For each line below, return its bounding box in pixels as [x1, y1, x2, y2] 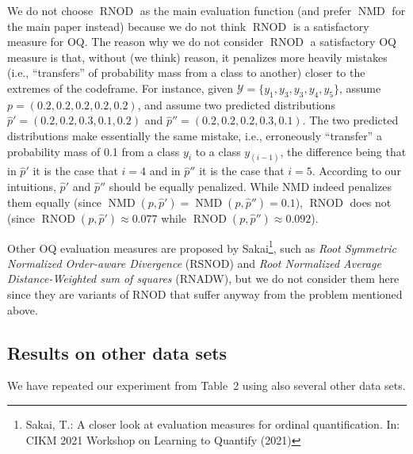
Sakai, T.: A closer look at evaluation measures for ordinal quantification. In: [25, 416, 400, 433]
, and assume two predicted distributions [137, 96, 335, 113]
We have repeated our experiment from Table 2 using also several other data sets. [7, 377, 406, 394]
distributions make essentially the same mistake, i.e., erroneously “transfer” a [7, 127, 382, 143]
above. [7, 301, 38, 318]
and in [149, 162, 181, 179]
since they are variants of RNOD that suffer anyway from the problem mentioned [7, 286, 403, 303]
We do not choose [7, 2, 94, 18]
